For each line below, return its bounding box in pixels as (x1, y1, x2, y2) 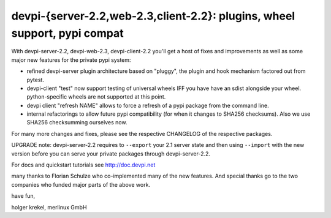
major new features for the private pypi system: (11, 56, 131, 64)
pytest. (26, 76, 44, 83)
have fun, (11, 192, 36, 200)
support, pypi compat (11, 26, 124, 40)
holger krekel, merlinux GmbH (11, 203, 87, 211)
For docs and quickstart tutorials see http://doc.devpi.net (11, 161, 156, 168)
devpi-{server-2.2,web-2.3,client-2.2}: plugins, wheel (11, 9, 295, 23)
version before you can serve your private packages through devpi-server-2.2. (11, 150, 211, 157)
